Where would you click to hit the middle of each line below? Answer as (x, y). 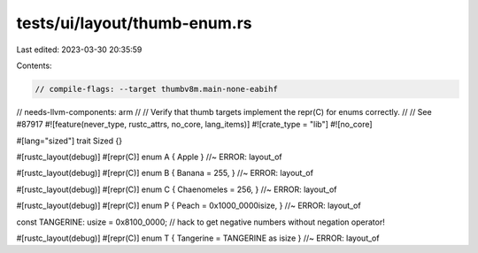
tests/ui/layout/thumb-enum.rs (134, 23)
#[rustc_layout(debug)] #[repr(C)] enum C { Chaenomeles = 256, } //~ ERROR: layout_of (177, 189)
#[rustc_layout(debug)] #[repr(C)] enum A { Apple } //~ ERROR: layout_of (149, 157)
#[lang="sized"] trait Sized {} (69, 141)
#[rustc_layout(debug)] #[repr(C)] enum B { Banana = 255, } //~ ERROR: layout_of (165, 173)
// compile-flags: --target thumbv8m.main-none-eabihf (156, 89)
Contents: (34, 65)
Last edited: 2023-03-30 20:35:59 (79, 50)
